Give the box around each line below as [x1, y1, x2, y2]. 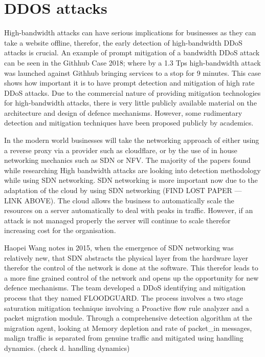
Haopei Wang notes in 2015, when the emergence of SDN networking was [4, 242, 234, 253]
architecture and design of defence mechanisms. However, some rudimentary [4, 107, 242, 118]
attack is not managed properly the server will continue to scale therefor [4, 215, 231, 225]
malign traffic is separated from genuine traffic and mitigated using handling [4, 332, 244, 343]
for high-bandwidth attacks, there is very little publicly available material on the [4, 97, 257, 108]
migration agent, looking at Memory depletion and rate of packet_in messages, [4, 322, 252, 333]
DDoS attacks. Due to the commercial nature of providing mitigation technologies [4, 87, 261, 98]
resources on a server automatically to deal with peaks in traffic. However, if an [4, 205, 253, 216]
